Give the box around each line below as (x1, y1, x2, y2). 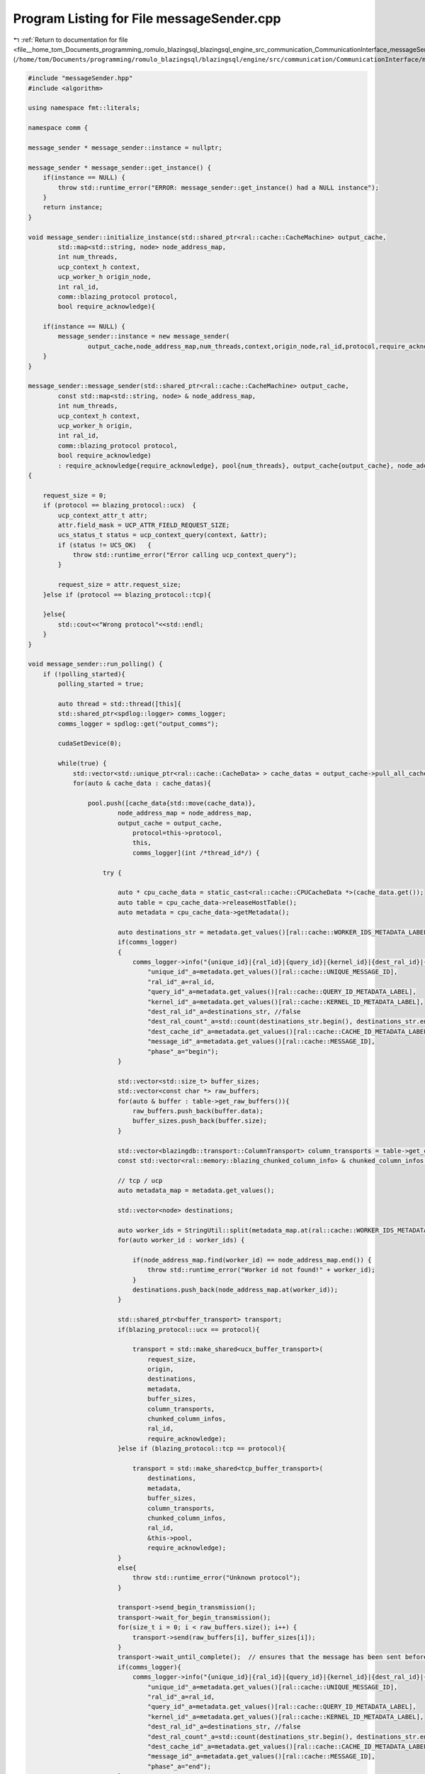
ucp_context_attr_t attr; (57, 511, 148, 519)
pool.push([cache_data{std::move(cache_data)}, (87, 799, 256, 807)
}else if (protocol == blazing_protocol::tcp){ (42, 590, 212, 599)
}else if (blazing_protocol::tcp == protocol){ (117, 1445, 286, 1453)
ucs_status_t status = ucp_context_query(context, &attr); (57, 531, 268, 539)
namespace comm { (28, 124, 89, 132)
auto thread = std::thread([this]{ (57, 700, 182, 707)
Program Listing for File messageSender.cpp (13, 11, 281, 26)
